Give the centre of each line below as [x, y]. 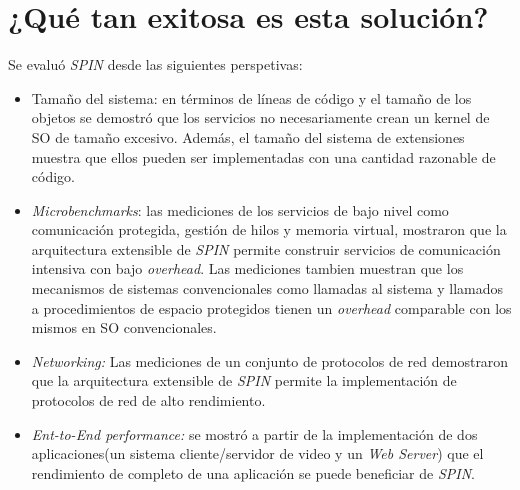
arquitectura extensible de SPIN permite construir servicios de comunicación [266, 248]
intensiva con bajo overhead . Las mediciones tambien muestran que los [247, 268]
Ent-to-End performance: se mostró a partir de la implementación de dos [254, 433]
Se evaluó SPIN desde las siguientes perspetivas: [155, 64]
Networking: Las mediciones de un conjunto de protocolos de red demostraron [270, 360]
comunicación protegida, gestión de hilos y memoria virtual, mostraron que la [269, 229]
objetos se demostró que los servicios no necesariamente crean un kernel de [260, 117]
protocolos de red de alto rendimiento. [148, 400]
